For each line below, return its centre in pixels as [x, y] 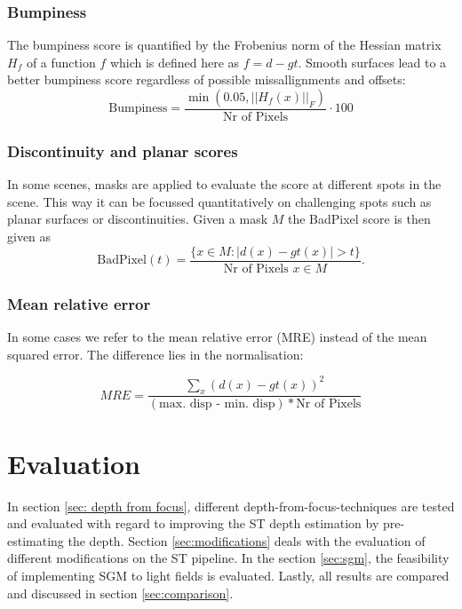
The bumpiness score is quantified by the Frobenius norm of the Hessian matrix [224, 45]
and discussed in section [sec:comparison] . [120, 593]
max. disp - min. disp [217, 404]
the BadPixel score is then [359, 219]
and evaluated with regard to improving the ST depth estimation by [193, 523]
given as [29, 237]
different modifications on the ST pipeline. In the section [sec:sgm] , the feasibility [228, 558]
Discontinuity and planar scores [123, 150]
